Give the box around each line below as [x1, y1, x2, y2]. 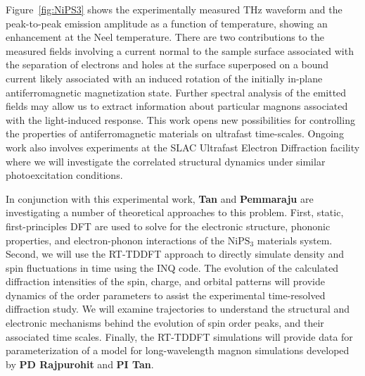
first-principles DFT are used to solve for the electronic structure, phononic [6, 218, 331, 233]
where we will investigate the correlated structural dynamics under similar [6, 153, 326, 168]
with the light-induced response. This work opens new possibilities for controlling [6, 112, 355, 127]
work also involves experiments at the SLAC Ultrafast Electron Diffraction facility [6, 139, 360, 154]
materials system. [257, 232, 333, 247]
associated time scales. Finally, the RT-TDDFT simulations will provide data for [6, 329, 353, 344]
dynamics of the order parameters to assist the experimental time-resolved [6, 287, 326, 302]
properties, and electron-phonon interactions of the [6, 232, 225, 247]
